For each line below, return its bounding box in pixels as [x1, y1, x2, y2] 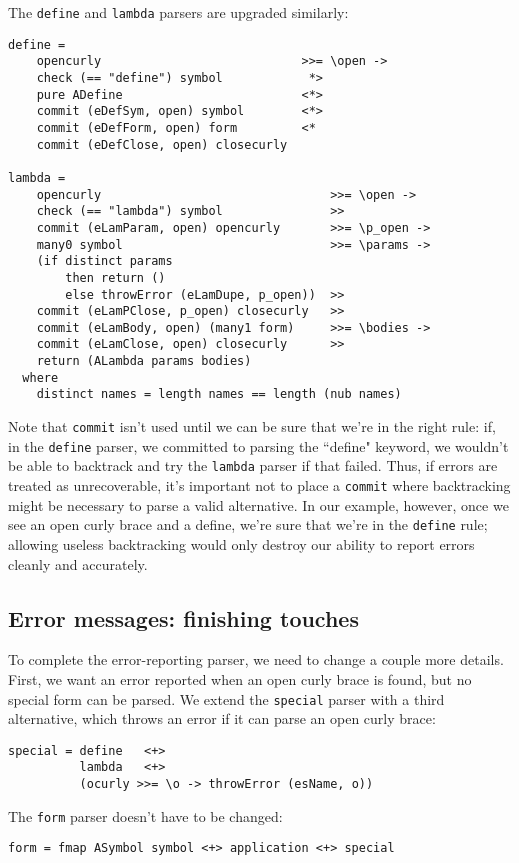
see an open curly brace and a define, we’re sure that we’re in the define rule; [8, 514, 488, 535]
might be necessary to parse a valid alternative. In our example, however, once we [8, 494, 509, 515]
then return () [65, 270, 166, 285]
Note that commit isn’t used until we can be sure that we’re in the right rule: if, [8, 416, 496, 437]
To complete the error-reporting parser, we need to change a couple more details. [8, 649, 504, 670]
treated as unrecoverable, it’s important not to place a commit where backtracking [8, 475, 511, 496]
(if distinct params [36, 254, 173, 269]
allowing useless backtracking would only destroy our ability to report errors [8, 533, 475, 554]
